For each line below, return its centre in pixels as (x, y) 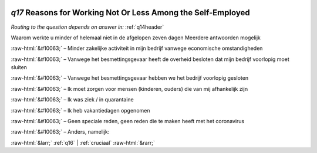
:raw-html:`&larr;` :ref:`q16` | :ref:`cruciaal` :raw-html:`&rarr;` (83, 142)
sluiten (19, 67)
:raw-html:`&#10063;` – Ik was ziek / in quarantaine (72, 100)
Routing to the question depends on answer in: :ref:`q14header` (87, 27)
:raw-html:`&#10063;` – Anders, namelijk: (60, 132)
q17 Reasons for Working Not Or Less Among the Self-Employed (130, 13)
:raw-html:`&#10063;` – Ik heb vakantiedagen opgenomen (80, 110)
